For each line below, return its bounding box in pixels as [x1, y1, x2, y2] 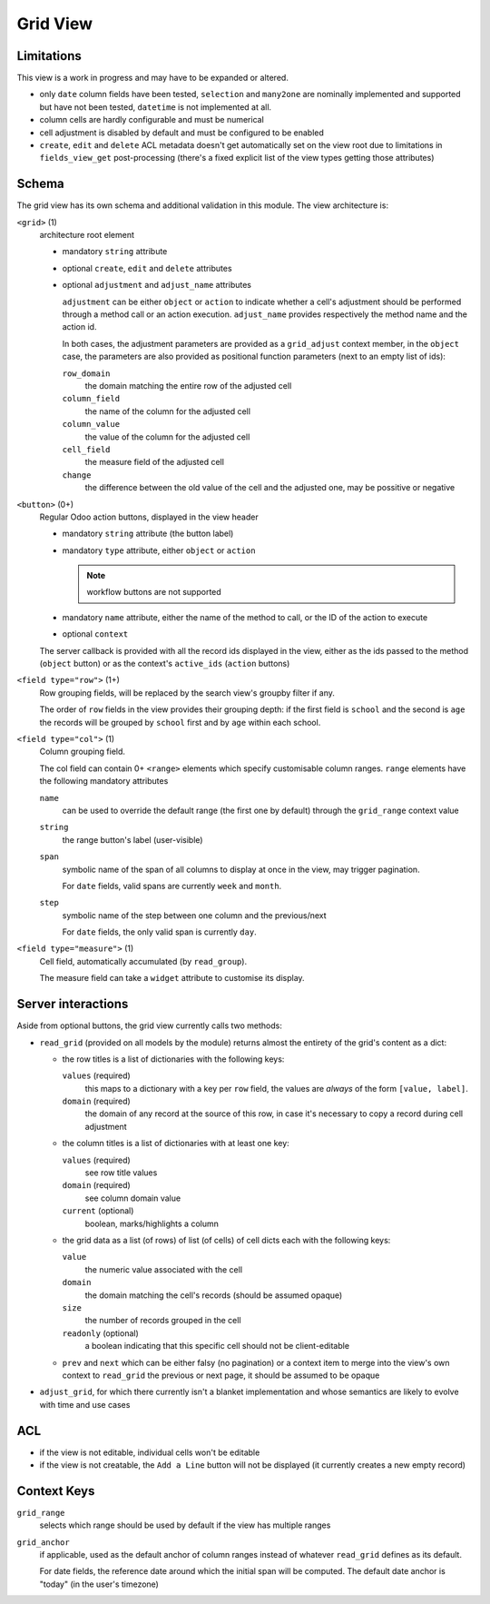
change [62, 470, 92, 480]
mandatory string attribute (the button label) [62, 528, 234, 540]
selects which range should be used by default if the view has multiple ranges [39, 1520, 331, 1530]
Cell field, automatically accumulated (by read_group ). [39, 955, 248, 966]
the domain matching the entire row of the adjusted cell [84, 381, 292, 391]
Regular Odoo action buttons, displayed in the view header [39, 511, 259, 522]
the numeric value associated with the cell [84, 1263, 243, 1275]
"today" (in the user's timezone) [39, 1579, 159, 1589]
